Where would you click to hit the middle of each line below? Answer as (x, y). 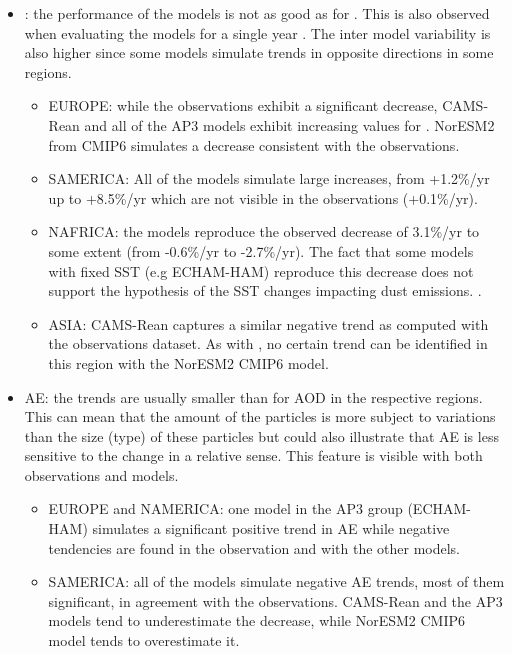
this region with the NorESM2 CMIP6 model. (188, 362)
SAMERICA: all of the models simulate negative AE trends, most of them (276, 581)
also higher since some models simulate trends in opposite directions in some (259, 52)
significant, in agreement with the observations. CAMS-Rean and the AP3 (275, 600)
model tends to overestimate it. (144, 640)
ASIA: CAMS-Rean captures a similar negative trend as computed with (268, 323)
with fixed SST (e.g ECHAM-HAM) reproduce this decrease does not (261, 270)
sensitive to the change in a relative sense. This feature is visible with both (253, 455)
